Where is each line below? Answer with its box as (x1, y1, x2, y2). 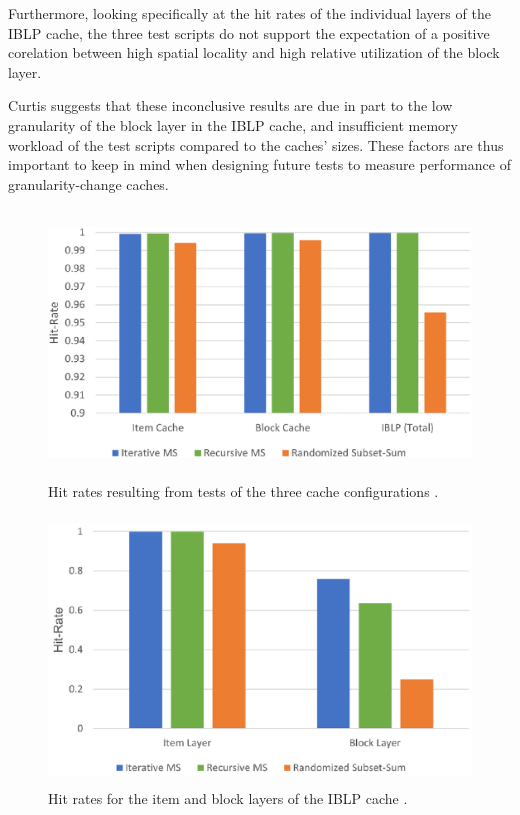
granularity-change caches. (8, 173, 169, 194)
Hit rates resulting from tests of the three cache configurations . (48, 480, 439, 501)
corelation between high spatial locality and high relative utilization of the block (8, 42, 500, 63)
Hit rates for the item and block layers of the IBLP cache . (48, 787, 408, 808)
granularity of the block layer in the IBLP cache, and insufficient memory (8, 114, 458, 135)
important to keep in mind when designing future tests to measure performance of (8, 154, 511, 175)
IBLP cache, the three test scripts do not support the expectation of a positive (8, 22, 490, 43)
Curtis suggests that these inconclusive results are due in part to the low (8, 95, 453, 116)
